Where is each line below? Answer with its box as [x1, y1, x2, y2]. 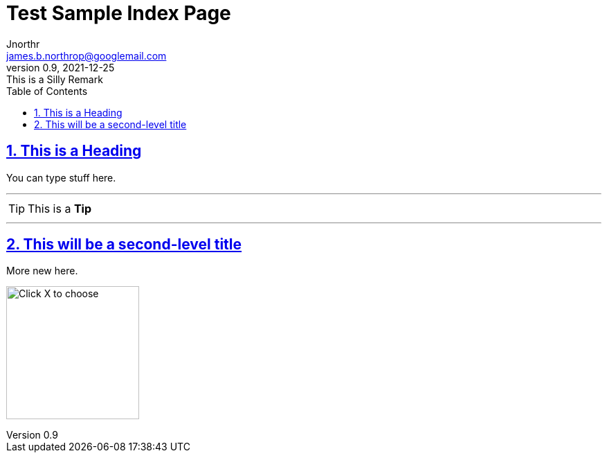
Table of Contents [6, 85, 88, 97]
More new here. [6, 265, 78, 277]
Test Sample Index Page [6, 1, 231, 25]
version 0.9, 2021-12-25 [6, 61, 115, 73]
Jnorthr [6, 37, 40, 50]
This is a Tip [28, 201, 92, 215]
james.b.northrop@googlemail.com [6, 49, 167, 62]
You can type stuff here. [6, 171, 116, 184]
